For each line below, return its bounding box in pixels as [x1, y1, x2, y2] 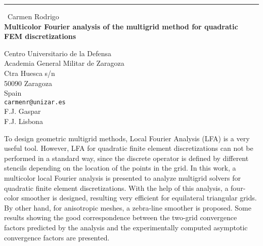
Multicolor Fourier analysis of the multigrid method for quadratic [4, 21, 238, 31]
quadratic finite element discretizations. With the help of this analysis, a [4, 182, 229, 193]
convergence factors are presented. [4, 232, 110, 242]
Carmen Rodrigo [8, 11, 59, 21]
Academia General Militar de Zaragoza [4, 58, 124, 68]
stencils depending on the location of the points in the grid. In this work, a [4, 162, 236, 173]
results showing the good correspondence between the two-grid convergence [4, 212, 237, 223]
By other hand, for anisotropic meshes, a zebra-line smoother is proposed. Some [4, 202, 251, 213]
